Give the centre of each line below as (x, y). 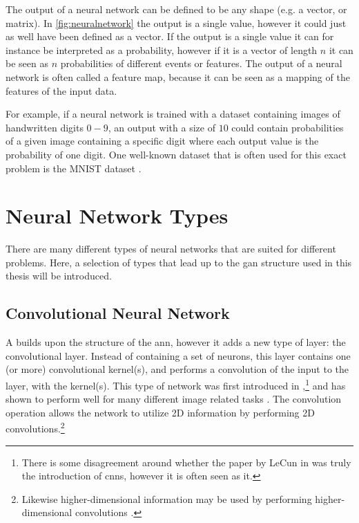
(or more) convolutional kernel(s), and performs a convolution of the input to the (177, 369)
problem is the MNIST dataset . (74, 168)
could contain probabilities (288, 127)
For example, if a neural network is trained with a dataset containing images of (173, 114)
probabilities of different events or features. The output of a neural (201, 63)
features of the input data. (61, 90)
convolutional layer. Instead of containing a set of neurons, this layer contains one (178, 355)
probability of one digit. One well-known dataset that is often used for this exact (176, 154)
